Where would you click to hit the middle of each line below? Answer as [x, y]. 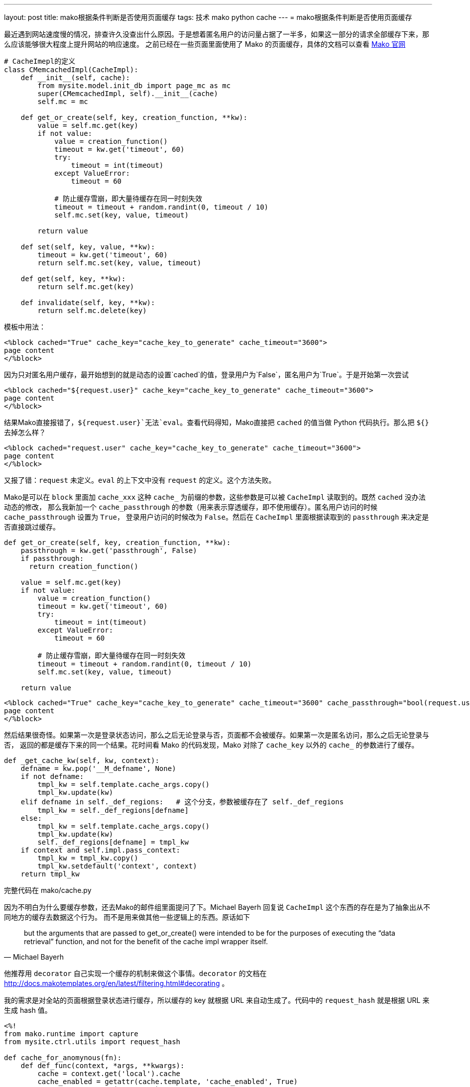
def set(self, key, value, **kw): [88, 247]
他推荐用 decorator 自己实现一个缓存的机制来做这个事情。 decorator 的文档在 [135, 973]
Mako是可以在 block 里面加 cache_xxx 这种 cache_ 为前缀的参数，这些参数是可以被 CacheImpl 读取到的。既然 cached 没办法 [215, 497]
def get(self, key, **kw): [73, 279]
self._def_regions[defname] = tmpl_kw [113, 842]
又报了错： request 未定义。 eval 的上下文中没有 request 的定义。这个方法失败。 [140, 480]
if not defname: [52, 776]
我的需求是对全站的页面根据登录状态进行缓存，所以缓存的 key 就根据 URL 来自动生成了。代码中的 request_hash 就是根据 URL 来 [217, 1000]
